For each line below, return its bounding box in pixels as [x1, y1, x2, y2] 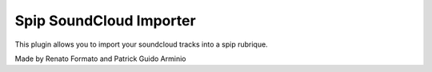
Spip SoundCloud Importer [14, 12, 196, 29]
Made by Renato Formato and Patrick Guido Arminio [14, 54, 186, 63]
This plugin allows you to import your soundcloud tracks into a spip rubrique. [14, 40, 268, 49]
